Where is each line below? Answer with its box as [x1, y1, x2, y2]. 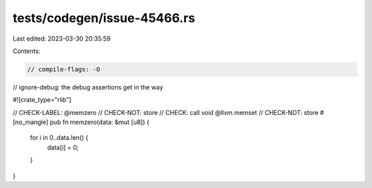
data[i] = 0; [47, 143, 79, 152]
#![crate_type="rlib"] [12, 96, 72, 104]
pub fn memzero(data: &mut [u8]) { [50, 118, 149, 127]
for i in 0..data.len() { [30, 134, 89, 142]
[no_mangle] [12, 118, 49, 127]
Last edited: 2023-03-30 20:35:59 [12, 34, 111, 43]
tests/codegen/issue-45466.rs [12, 10, 196, 25]
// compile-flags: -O [27, 65, 101, 73]
